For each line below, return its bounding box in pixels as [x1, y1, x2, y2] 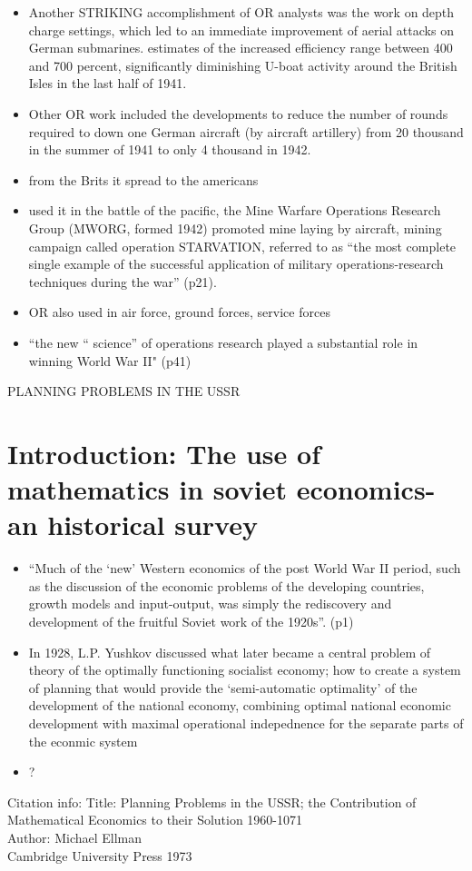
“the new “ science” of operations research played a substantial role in [28, 332, 418, 351]
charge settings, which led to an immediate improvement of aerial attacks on [28, 20, 454, 39]
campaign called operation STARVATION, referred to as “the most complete [28, 236, 457, 255]
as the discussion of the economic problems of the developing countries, [28, 576, 425, 595]
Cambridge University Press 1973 [7, 846, 192, 865]
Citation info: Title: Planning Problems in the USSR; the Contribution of [7, 792, 417, 811]
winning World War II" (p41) [28, 351, 192, 370]
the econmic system [28, 731, 138, 750]
